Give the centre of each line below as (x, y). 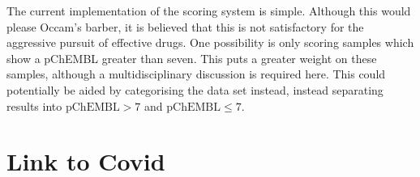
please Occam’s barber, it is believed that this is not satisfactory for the (185, 26)
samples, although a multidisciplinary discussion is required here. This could (196, 74)
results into (34, 105)
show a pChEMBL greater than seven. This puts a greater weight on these (192, 58)
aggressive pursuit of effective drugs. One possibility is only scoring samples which (210, 42)
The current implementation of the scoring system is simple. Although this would (209, 11)
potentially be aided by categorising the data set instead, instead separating (195, 89)
